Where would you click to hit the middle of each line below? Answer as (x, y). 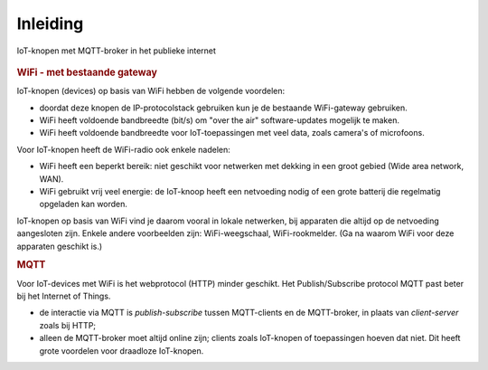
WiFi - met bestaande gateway (87, 72)
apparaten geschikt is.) (60, 246)
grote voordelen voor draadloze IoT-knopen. (122, 351)
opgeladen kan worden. (84, 204)
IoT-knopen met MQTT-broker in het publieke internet (117, 51)
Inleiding (50, 24)
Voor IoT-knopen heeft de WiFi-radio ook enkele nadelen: (123, 149)
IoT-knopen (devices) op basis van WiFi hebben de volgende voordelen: (151, 91)
